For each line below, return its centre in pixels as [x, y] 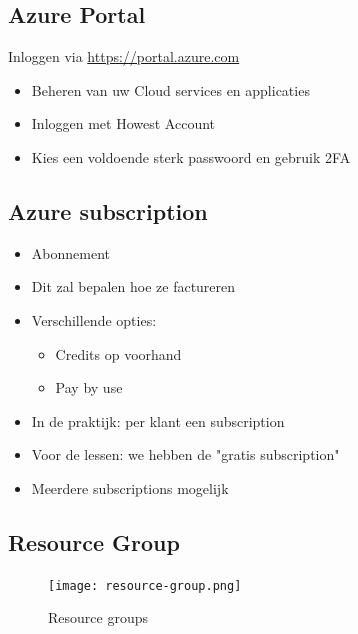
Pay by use [89, 387]
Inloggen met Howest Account [123, 123]
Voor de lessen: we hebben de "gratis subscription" [185, 454]
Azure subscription [108, 210]
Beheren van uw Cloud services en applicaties [170, 89]
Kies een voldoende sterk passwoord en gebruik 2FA [191, 156]
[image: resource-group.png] [145, 585]
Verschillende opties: [94, 319]
